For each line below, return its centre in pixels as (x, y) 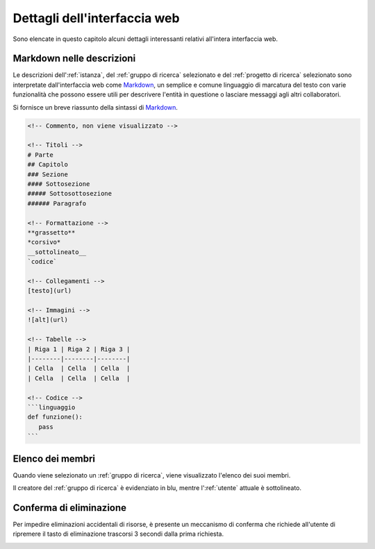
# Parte (40, 155)
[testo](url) (50, 291)
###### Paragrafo (57, 203)
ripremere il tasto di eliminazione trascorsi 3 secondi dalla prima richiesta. (118, 534)
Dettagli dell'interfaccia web (96, 18)
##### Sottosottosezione (70, 194)
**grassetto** (51, 232)
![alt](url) (48, 320)
